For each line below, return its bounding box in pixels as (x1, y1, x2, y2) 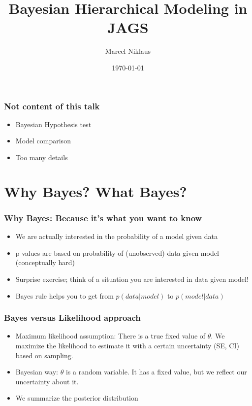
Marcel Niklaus (105, 46, 151, 56)
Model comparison (15, 135, 71, 146)
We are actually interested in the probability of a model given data (15, 231, 218, 241)
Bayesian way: (15, 367, 58, 377)
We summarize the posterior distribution (15, 393, 138, 403)
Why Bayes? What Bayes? (4, 181, 187, 201)
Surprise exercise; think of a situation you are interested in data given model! (15, 273, 249, 284)
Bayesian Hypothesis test (15, 119, 92, 129)
